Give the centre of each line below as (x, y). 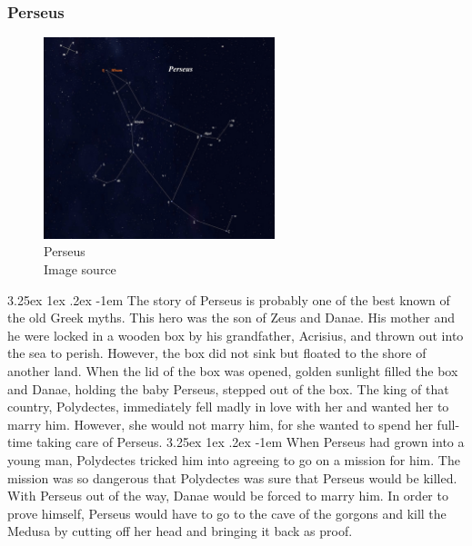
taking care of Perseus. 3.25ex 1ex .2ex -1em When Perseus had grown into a (250, 442)
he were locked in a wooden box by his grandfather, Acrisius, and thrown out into (236, 335)
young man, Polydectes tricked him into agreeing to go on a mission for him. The (234, 459)
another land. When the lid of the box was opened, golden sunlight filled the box (233, 370)
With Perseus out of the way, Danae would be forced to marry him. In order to (228, 496)
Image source (80, 269)
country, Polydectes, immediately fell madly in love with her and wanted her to (228, 407)
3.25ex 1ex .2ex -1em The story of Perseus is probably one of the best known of (229, 299)
